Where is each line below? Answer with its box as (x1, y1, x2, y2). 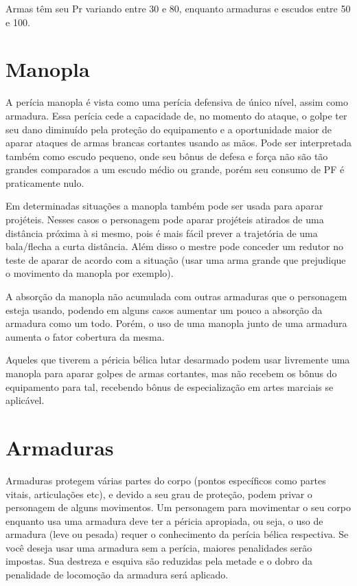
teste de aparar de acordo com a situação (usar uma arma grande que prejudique (5, 252, 346, 267)
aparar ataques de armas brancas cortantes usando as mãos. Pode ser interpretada (5, 135, 352, 150)
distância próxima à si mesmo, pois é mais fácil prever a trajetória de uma (5, 225, 318, 240)
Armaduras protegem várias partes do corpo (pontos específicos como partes (5, 473, 326, 487)
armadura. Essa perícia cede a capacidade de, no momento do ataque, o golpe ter (5, 108, 347, 122)
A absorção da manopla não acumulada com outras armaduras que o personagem (5, 289, 347, 304)
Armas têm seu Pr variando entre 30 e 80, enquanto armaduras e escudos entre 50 (5, 1, 351, 15)
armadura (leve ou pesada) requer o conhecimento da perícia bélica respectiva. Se (5, 527, 349, 541)
